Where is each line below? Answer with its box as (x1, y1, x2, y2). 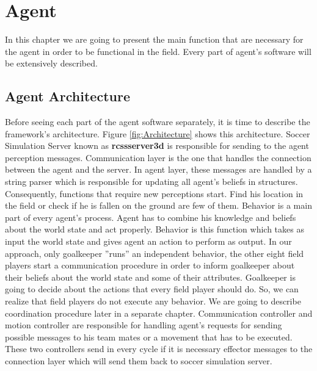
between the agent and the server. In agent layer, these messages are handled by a (5, 163, 312, 176)
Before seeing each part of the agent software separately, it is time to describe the (5, 115, 310, 128)
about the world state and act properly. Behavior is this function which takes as (5, 223, 304, 236)
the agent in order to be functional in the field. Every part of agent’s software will (5, 45, 312, 57)
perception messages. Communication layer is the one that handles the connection (5, 151, 312, 164)
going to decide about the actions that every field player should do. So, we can (5, 283, 299, 295)
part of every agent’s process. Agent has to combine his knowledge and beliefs (5, 211, 296, 223)
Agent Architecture (5, 87, 130, 106)
